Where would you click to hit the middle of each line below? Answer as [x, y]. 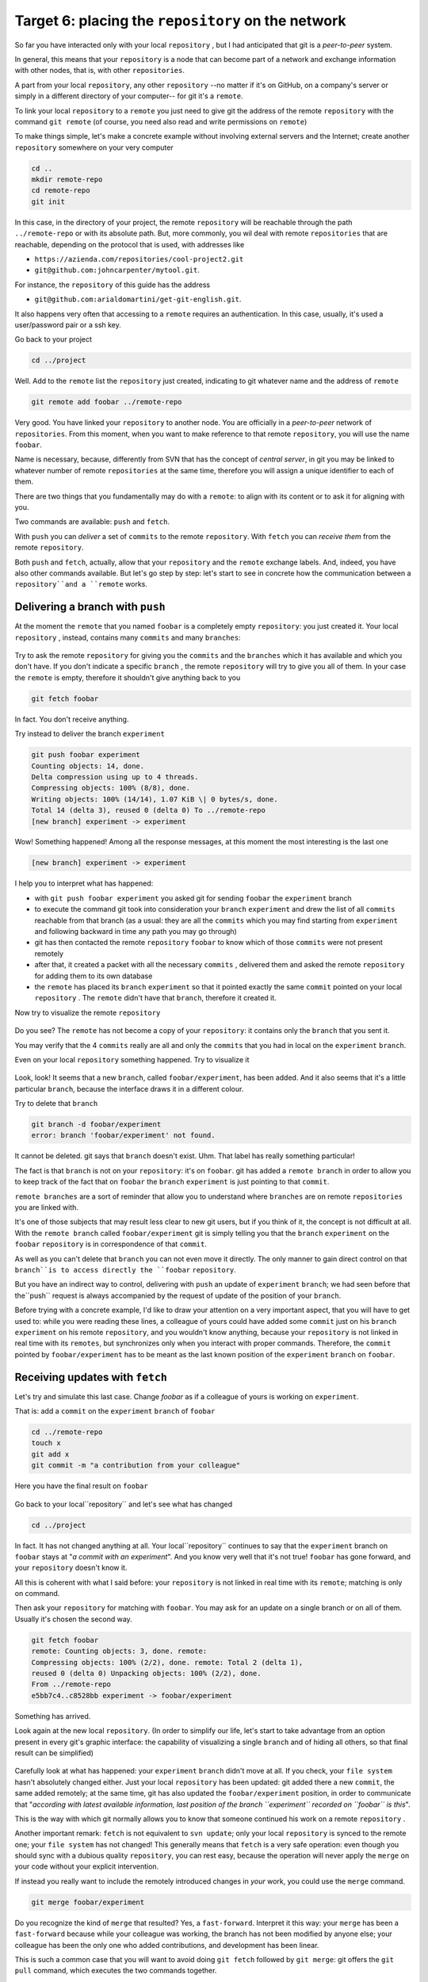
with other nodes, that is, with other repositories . [100, 71]
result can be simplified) [54, 1753]
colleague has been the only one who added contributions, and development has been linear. [167, 1945]
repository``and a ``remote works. [81, 584]
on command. [37, 1594]
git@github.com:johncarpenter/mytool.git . [117, 270]
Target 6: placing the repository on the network [180, 21]
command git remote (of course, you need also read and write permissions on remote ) [161, 121]
